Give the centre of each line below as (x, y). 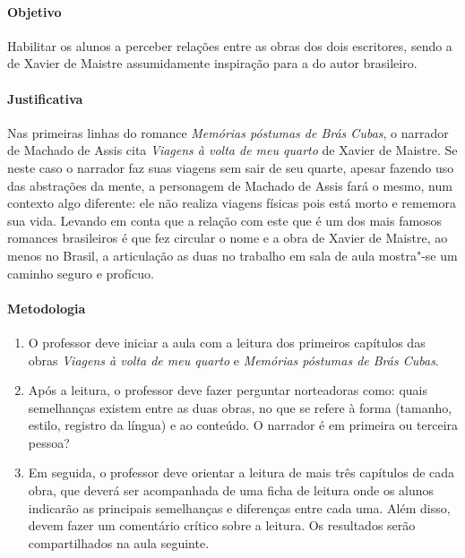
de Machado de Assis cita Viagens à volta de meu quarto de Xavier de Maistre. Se (232, 150)
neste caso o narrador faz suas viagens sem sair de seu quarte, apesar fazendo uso (231, 167)
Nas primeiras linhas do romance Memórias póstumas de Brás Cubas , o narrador (228, 132)
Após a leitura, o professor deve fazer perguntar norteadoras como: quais (228, 390)
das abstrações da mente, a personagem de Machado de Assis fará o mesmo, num (230, 185)
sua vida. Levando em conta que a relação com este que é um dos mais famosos (225, 220)
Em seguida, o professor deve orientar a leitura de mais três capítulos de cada (241, 472)
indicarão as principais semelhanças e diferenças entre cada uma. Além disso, (239, 507)
